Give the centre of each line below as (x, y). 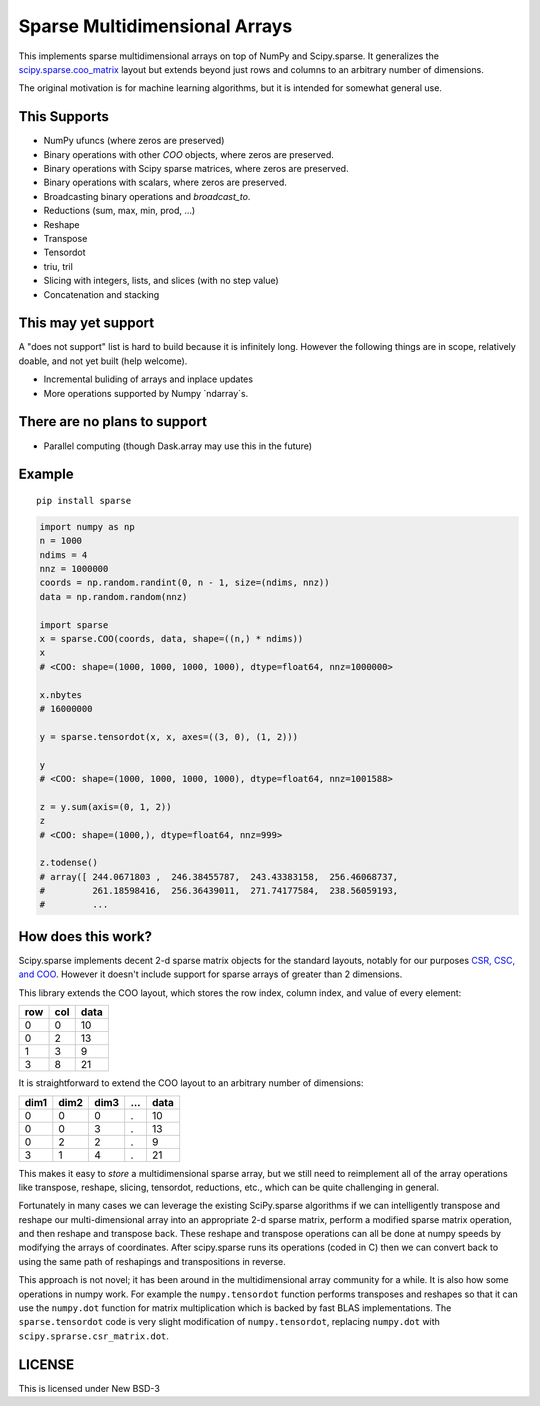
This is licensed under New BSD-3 (89, 1388)
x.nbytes (61, 694)
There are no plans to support (112, 421)
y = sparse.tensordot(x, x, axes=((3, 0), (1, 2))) (169, 736)
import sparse (74, 624)
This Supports (63, 116)
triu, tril (58, 266)
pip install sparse (84, 500)
